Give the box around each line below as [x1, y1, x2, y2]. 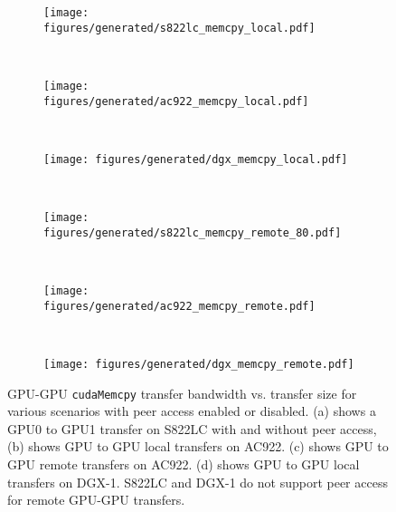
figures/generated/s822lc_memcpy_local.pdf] [43, 21, 316, 34]
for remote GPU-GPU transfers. [7, 490, 185, 509]
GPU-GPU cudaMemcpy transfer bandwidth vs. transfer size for [7, 383, 357, 402]
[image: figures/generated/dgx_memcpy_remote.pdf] [43, 357, 354, 371]
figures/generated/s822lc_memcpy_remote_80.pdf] [43, 226, 342, 239]
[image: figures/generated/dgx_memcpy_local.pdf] [43, 152, 348, 166]
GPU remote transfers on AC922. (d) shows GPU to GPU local [7, 454, 360, 473]
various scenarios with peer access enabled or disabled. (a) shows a [7, 401, 376, 420]
